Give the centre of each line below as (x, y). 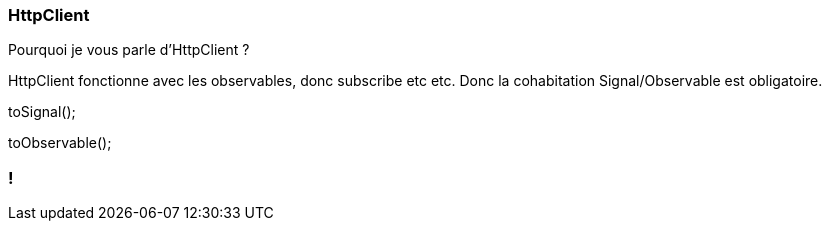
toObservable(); (60, 143)
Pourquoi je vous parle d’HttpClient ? (129, 50)
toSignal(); (42, 112)
